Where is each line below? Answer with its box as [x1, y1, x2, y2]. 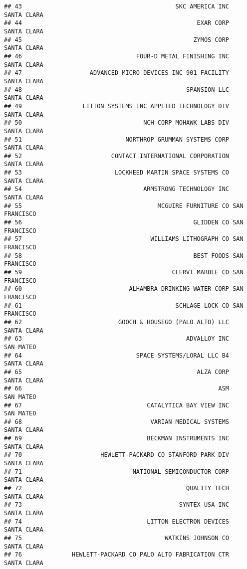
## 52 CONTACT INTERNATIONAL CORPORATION [4, 152, 230, 160]
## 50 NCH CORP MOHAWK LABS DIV [4, 119, 230, 127]
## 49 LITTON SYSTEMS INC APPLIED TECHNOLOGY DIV [4, 102, 230, 110]
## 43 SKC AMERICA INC [4, 3, 230, 10]
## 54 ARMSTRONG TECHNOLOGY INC [4, 186, 230, 193]
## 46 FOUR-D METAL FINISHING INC [4, 52, 230, 60]
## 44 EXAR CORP [4, 19, 230, 27]
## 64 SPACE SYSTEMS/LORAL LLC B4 [4, 352, 230, 359]
